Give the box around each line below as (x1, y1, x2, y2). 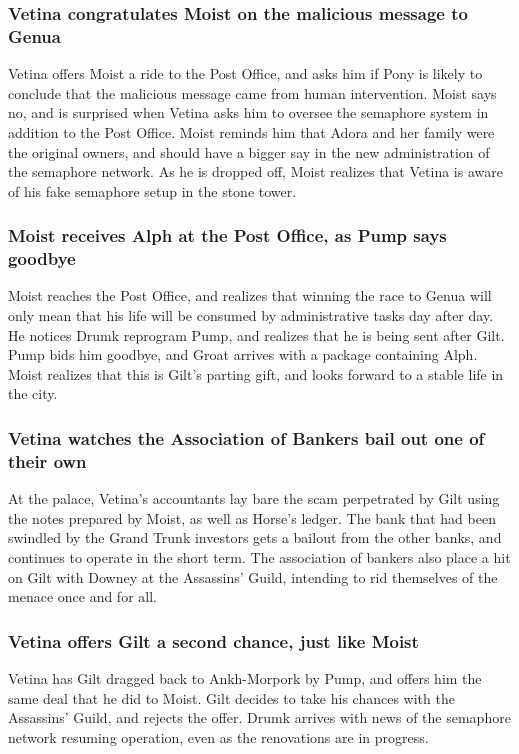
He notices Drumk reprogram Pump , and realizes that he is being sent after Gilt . (8, 324, 505, 345)
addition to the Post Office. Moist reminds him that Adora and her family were (8, 121, 495, 142)
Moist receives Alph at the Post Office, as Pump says (8, 223, 447, 248)
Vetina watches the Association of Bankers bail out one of (8, 425, 485, 450)
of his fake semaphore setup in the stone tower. (8, 180, 297, 201)
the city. (8, 383, 58, 404)
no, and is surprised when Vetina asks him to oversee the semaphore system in (8, 102, 489, 123)
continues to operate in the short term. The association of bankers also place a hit (8, 546, 511, 567)
